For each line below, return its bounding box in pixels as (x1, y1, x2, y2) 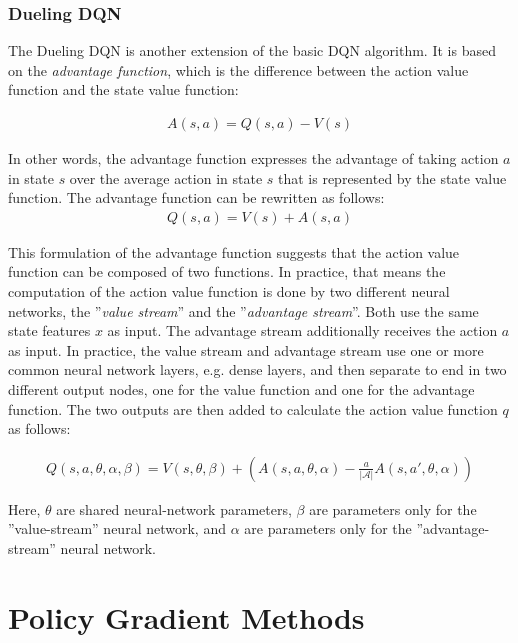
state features (8, 320, 91, 341)
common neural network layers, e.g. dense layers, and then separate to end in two (8, 359, 507, 380)
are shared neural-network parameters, (56, 498, 292, 519)
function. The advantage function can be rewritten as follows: (8, 187, 385, 208)
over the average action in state (69, 167, 263, 188)
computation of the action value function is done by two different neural (8, 281, 450, 302)
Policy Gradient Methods (8, 596, 365, 637)
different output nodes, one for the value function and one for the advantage (8, 379, 475, 399)
